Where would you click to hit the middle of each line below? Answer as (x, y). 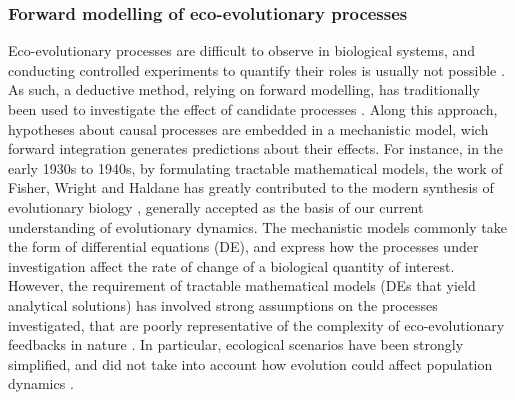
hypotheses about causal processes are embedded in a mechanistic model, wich (248, 128)
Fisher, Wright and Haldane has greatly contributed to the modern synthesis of (251, 187)
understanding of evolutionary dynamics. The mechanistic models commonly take (257, 226)
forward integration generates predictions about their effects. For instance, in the (256, 148)
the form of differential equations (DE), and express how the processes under (243, 246)
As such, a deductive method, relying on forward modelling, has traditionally (244, 89)
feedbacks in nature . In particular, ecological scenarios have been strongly (236, 344)
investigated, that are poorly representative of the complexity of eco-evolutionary (256, 324)
